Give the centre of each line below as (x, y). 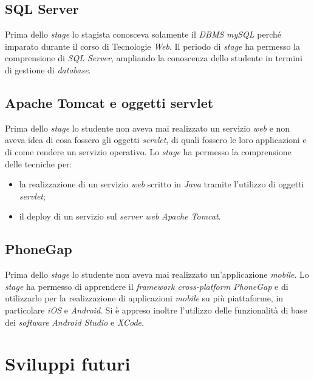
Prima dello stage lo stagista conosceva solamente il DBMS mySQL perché (143, 34)
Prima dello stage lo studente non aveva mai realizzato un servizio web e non (148, 128)
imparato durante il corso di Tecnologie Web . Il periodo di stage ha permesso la (152, 46)
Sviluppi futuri (68, 364)
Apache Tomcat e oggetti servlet (109, 102)
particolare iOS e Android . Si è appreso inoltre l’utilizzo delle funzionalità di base (156, 310)
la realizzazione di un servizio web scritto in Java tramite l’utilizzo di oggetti (162, 184)
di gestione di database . (48, 69)
